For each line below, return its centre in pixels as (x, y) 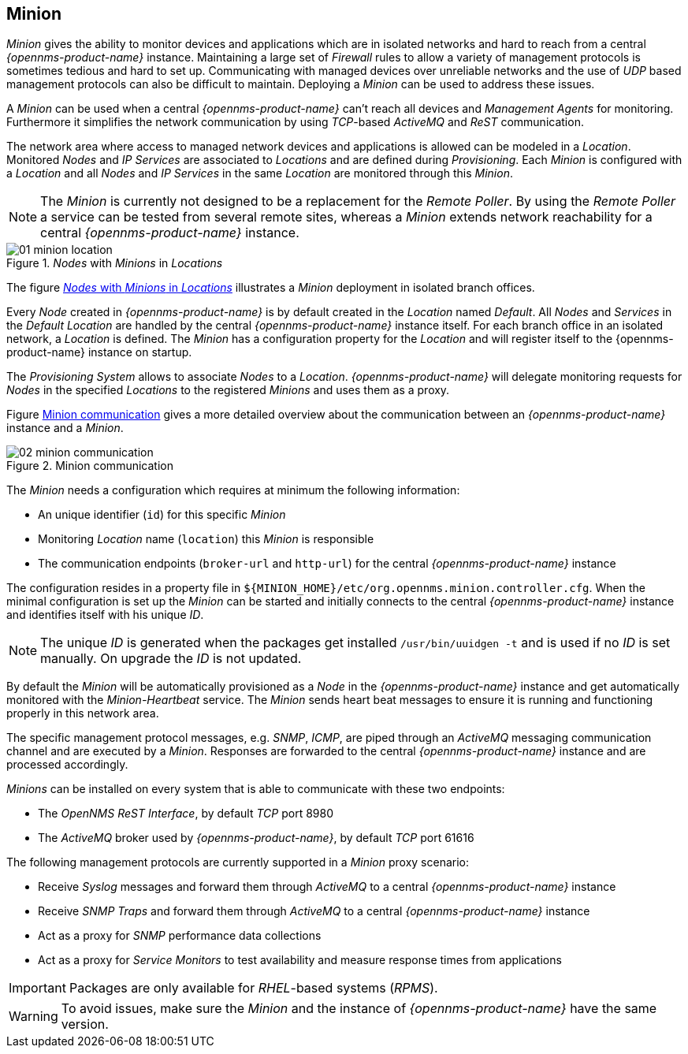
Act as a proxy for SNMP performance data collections (180, 936)
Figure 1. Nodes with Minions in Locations (115, 263)
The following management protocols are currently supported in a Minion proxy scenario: (238, 862)
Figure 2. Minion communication (90, 466)
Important (37, 988)
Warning (33, 1017)
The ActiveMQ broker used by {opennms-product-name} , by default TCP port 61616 (256, 838)
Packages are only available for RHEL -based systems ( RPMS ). (253, 988)
